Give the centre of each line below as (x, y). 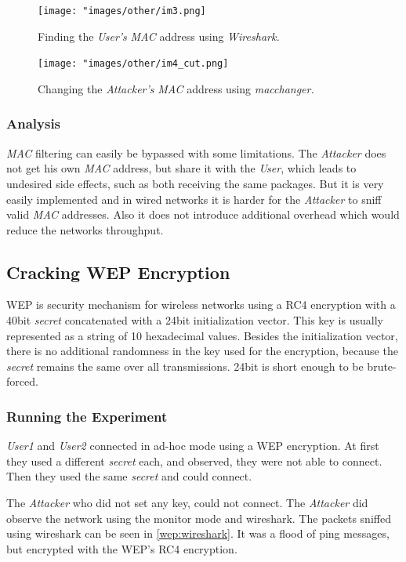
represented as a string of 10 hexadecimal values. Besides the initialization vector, (202, 335)
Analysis (34, 123)
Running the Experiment (87, 416)
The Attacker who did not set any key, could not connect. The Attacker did (187, 503)
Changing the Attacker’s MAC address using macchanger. (176, 88)
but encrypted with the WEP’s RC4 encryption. (122, 548)
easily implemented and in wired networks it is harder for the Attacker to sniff (194, 199)
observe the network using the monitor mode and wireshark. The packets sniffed (199, 518)
